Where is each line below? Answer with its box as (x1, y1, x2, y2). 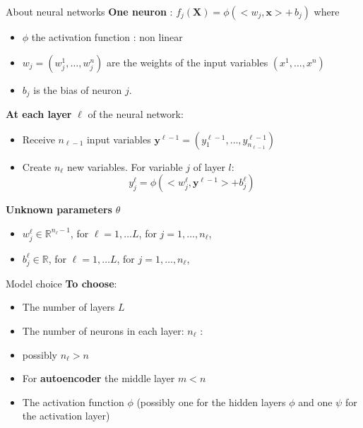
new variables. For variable (66, 159, 183, 174)
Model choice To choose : (6, 275, 117, 290)
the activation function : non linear (31, 30, 183, 44)
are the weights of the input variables (107, 54, 268, 69)
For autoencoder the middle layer (22, 371, 175, 386)
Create (22, 159, 52, 174)
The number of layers (22, 299, 115, 314)
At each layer (6, 107, 72, 121)
